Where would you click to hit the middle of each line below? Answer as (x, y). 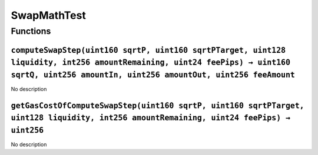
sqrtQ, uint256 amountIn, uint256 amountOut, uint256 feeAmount (153, 75)
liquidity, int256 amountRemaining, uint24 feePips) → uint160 (151, 63)
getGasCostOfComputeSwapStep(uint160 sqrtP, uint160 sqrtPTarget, (158, 105)
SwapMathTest (49, 15)
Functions (31, 31)
